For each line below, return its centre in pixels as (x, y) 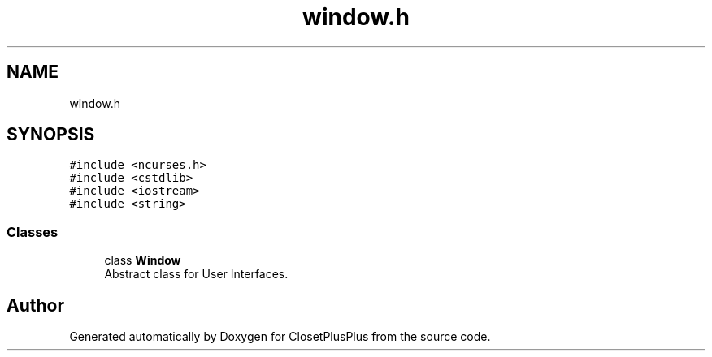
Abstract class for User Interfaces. (196, 274)
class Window (143, 260)
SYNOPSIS (51, 135)
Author (35, 305)
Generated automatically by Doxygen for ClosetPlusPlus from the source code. (280, 337)
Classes (33, 232)
